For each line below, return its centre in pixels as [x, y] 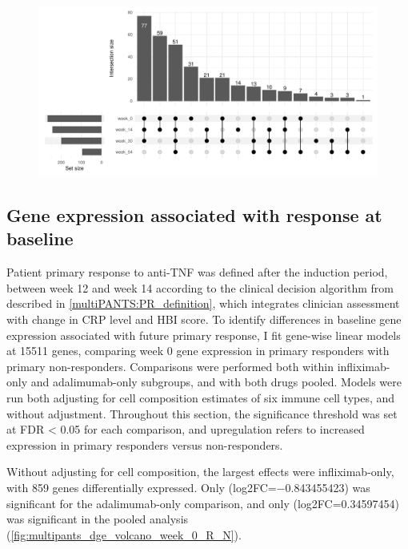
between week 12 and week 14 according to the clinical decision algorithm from [200, 287]
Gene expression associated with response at [194, 214]
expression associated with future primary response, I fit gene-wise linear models [204, 335]
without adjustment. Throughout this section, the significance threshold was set [202, 413]
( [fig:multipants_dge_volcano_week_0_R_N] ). [124, 534]
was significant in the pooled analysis [98, 519]
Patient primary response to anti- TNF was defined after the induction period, [197, 272]
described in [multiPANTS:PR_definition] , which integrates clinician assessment [203, 303]
